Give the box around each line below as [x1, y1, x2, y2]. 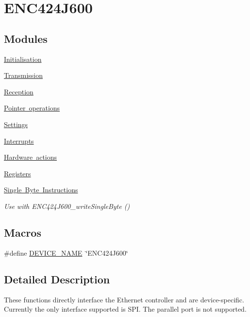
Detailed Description [4, 271, 110, 286]
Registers [4, 168, 31, 178]
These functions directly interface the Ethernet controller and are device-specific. [4, 294, 244, 304]
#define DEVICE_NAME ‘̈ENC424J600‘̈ [4, 247, 128, 258]
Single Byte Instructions [4, 185, 78, 195]
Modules [4, 31, 48, 46]
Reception [4, 86, 33, 96]
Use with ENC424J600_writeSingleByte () [4, 201, 130, 211]
